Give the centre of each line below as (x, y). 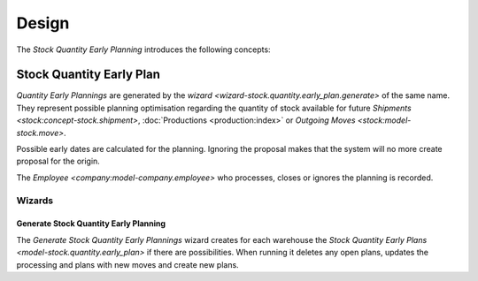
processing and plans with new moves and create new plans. (127, 264)
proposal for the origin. (58, 161)
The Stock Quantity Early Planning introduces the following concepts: (143, 49)
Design (43, 23)
